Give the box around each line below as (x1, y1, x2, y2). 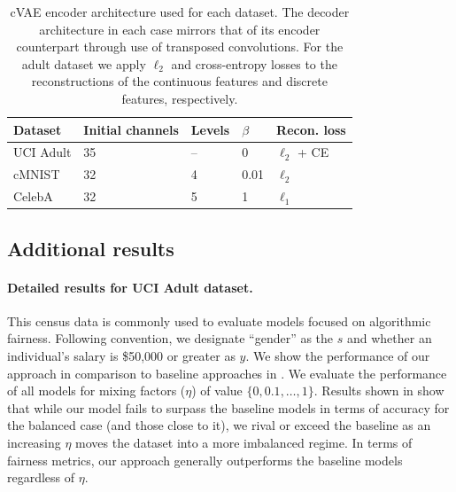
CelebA (13, 187, 53, 206)
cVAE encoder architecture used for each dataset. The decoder (10, 3, 350, 20)
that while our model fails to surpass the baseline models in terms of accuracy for (7, 398, 450, 417)
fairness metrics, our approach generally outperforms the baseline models (7, 450, 403, 469)
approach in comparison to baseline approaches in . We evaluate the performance (7, 363, 447, 382)
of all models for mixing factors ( (7, 381, 186, 400)
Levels (190, 120, 230, 138)
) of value (191, 381, 243, 400)
